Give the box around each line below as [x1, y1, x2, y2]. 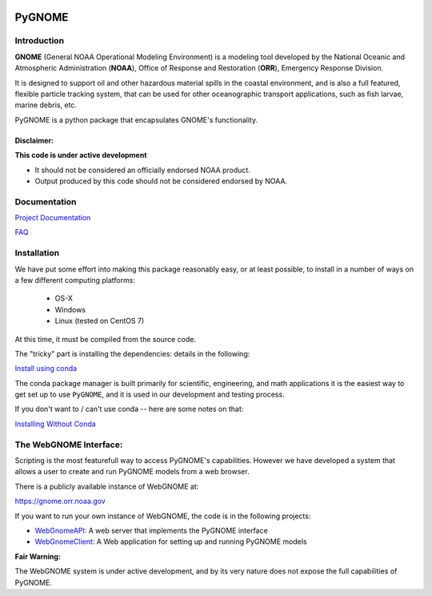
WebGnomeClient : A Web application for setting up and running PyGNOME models [34, 537, 307, 546]
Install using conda [14, 364, 78, 373]
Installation [14, 248, 60, 259]
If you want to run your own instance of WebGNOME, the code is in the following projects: [14, 511, 311, 521]
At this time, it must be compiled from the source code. [14, 334, 196, 344]
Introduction [14, 35, 64, 46]
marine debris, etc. [14, 100, 78, 110]
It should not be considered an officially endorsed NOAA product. [34, 165, 251, 175]
